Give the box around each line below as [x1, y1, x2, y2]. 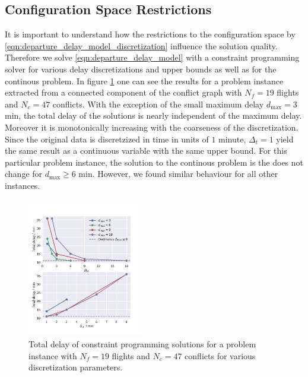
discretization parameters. [28, 361, 123, 373]
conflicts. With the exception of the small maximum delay [52, 97, 264, 110]
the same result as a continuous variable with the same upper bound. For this [5, 144, 287, 157]
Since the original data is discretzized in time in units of [5, 132, 209, 145]
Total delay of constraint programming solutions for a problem [28, 338, 256, 350]
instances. [5, 179, 40, 191]
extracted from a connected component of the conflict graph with [5, 86, 242, 99]
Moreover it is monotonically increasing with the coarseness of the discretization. [5, 121, 299, 133]
